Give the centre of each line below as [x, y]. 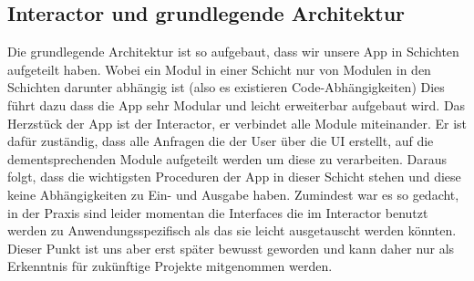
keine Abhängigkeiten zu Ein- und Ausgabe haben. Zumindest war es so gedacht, [233, 194]
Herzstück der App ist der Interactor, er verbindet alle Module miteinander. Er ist [237, 123]
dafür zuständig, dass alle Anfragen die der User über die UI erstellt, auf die [221, 141]
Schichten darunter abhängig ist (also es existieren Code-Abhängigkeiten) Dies [226, 87]
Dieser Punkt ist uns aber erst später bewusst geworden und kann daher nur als [231, 248]
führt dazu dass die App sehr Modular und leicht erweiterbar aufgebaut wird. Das [237, 104]
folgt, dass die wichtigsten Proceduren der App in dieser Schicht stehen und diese [234, 177]
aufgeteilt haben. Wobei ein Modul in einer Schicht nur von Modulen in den [219, 69]
